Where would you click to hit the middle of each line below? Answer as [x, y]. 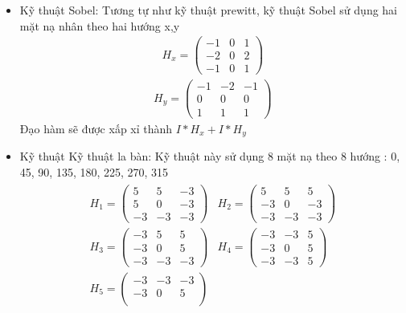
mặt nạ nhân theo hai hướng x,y [100, 25]
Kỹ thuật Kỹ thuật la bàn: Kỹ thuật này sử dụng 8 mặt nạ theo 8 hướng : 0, [210, 156]
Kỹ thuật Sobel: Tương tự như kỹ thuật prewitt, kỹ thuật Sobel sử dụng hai [209, 10]
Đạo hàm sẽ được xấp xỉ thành [96, 128]
